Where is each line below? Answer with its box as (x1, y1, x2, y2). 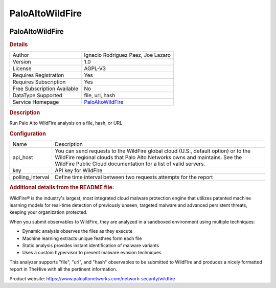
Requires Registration (12, 72, 64, 79)
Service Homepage (12, 99, 59, 106)
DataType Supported (12, 92, 62, 99)
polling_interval (12, 174, 50, 181)
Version (12, 58, 31, 65)
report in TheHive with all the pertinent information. (9, 266, 118, 272)
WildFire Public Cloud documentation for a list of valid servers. (55, 160, 205, 167)
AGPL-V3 (84, 65, 106, 72)
